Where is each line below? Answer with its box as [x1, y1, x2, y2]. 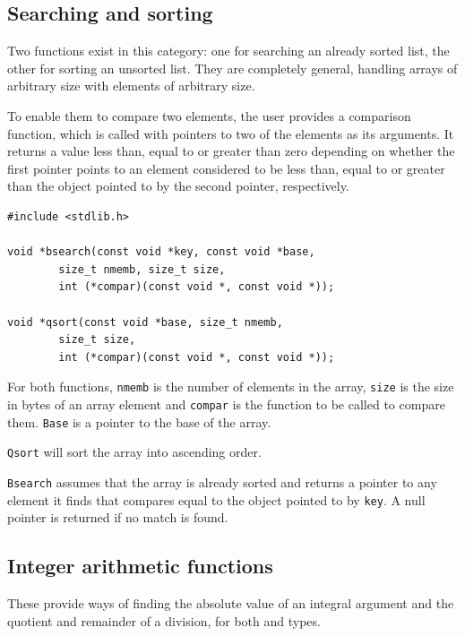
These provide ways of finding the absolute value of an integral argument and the [7, 594, 454, 613]
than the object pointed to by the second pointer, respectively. [7, 176, 349, 195]
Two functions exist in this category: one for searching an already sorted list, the [7, 41, 450, 60]
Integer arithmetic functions [7, 552, 273, 580]
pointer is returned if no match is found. [7, 508, 228, 527]
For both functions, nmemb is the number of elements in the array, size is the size [7, 377, 454, 396]
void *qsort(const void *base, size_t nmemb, [7, 315, 283, 329]
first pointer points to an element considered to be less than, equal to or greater [7, 159, 445, 177]
